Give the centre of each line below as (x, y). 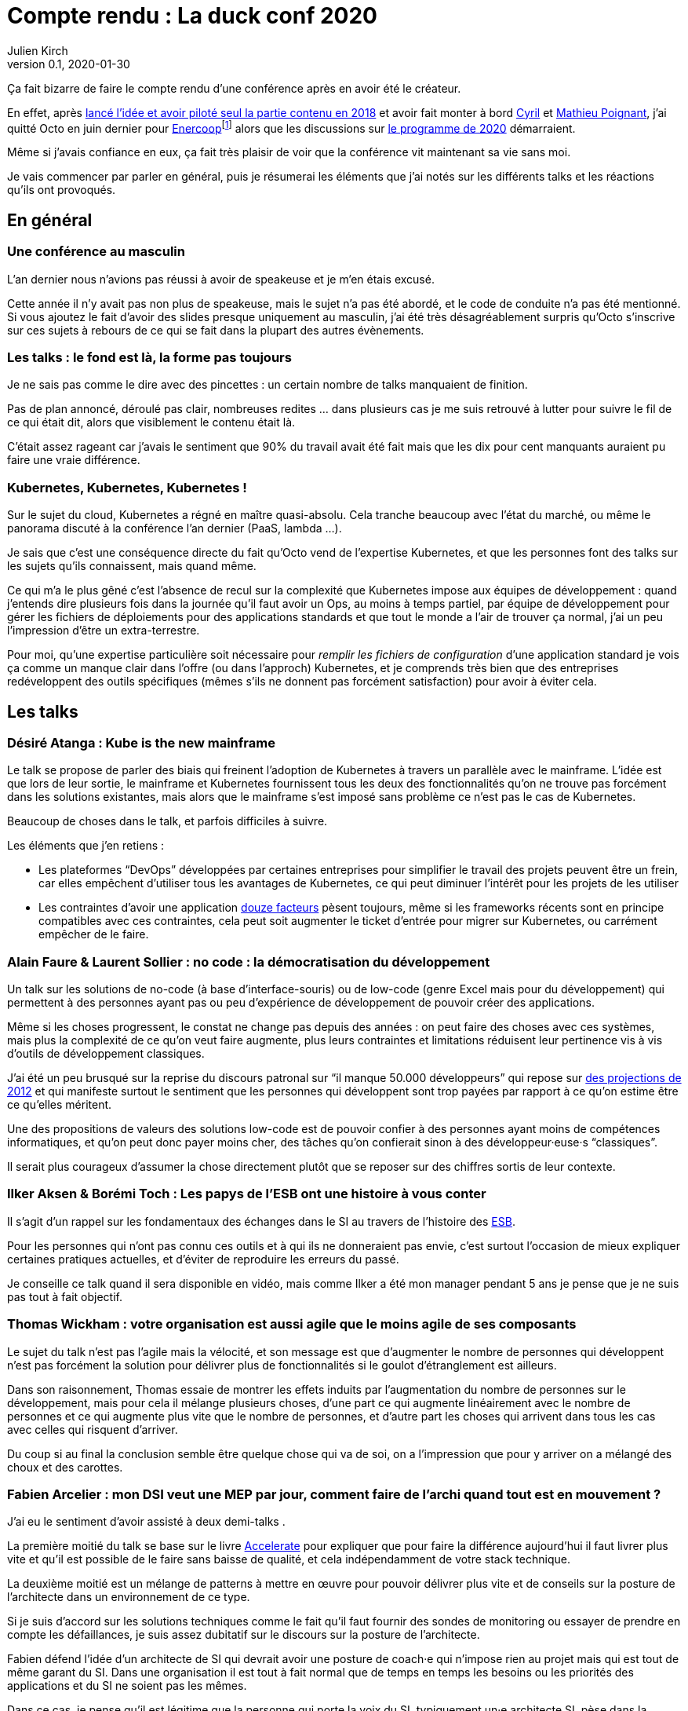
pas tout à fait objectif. (65, 1296)
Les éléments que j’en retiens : (86, 846)
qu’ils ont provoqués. (62, 190)
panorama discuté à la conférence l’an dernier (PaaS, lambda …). (175, 528)
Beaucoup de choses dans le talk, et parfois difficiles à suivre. (167, 821)
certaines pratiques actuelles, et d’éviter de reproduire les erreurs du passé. (203, 1259)
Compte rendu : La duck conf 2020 (192, 16)
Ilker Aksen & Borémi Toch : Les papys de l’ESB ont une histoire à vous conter (247, 1194)
